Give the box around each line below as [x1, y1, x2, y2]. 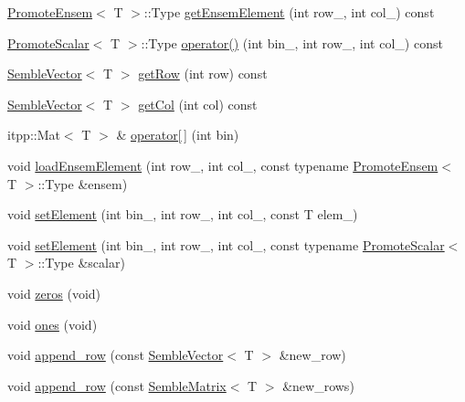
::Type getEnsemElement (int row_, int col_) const [143, 3, 435, 21]
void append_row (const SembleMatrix [7, 376, 227, 395]
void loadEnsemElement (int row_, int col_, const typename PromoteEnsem [7, 155, 439, 175]
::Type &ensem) [37, 174, 128, 193]
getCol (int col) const [138, 94, 258, 113]
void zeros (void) [7, 283, 101, 302]
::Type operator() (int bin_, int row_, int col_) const [141, 33, 443, 52]
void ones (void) [7, 314, 98, 333]
